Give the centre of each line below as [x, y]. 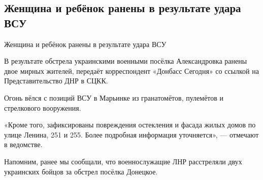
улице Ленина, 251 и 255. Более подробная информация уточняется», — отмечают [131, 134]
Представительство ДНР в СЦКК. [56, 81]
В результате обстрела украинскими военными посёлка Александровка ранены [126, 61]
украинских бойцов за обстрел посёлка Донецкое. [81, 171]
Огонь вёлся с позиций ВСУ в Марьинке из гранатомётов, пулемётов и [114, 97]
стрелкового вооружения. [43, 107]
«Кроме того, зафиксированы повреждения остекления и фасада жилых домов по [130, 125]
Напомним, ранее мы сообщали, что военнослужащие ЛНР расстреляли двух [123, 161]
